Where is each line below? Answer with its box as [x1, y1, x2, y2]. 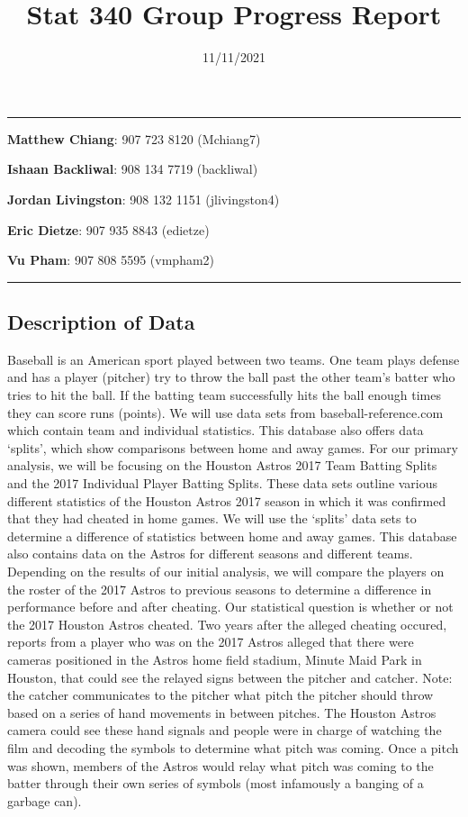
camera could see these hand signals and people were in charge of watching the [7, 721, 442, 740]
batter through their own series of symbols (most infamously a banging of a [7, 774, 424, 793]
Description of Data [7, 308, 195, 336]
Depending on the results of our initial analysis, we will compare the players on [7, 562, 445, 581]
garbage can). [7, 791, 82, 810]
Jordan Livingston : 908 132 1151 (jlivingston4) [7, 189, 280, 208]
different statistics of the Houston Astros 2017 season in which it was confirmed [7, 491, 446, 510]
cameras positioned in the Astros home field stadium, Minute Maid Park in [7, 649, 422, 668]
